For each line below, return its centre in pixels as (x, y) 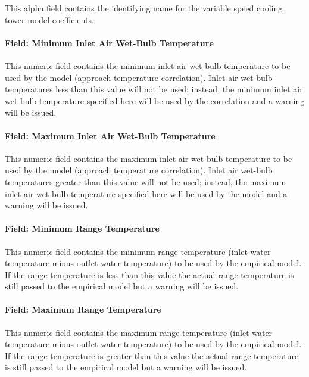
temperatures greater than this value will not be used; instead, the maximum (146, 181)
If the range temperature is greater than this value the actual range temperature (152, 355)
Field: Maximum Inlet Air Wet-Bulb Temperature (110, 135)
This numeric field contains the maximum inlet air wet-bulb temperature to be (149, 158)
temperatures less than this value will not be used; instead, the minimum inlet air (154, 89)
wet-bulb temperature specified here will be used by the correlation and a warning (155, 100)
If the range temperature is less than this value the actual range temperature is (149, 274)
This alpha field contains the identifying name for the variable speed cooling (144, 8)
